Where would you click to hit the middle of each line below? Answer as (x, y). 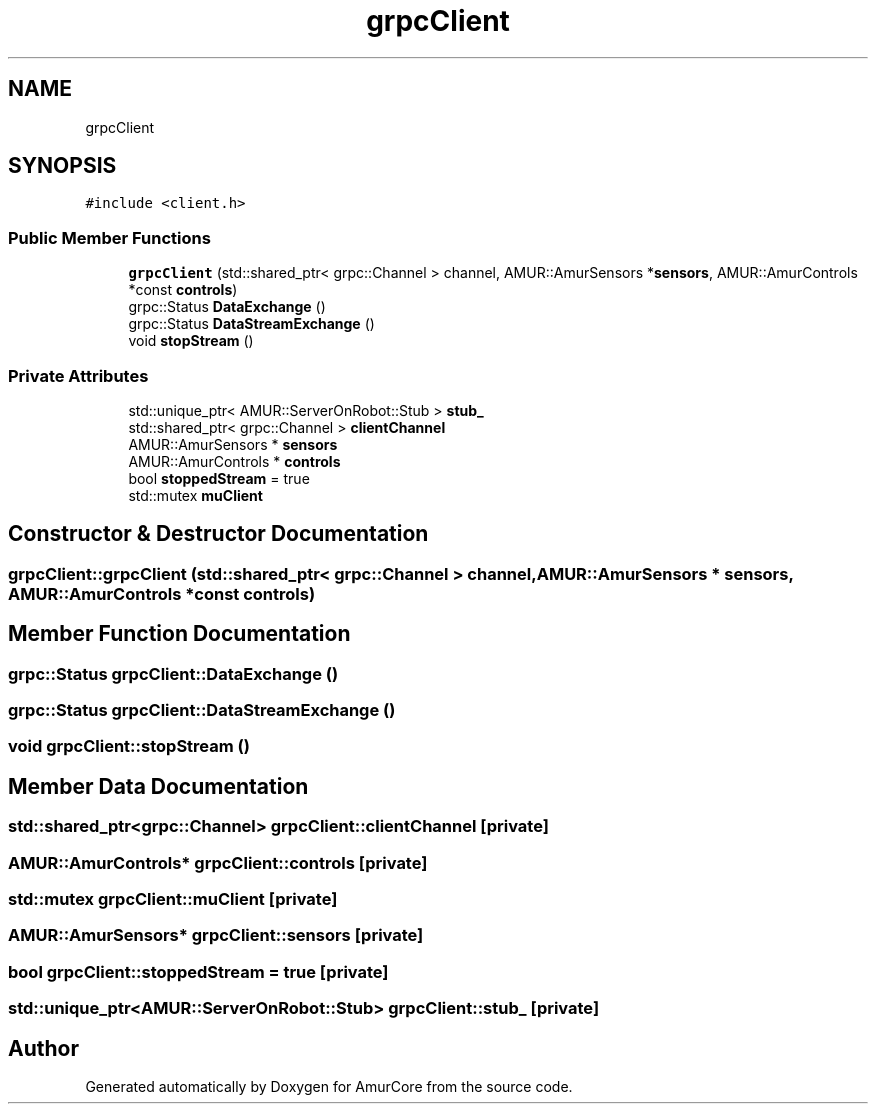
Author (43, 1048)
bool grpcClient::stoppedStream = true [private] (198, 971)
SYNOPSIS (62, 166)
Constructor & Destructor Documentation (218, 534)
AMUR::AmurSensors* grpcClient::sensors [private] (216, 935)
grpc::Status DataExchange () (227, 307)
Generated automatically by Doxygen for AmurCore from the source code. (329, 1086)
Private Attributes (78, 375)
